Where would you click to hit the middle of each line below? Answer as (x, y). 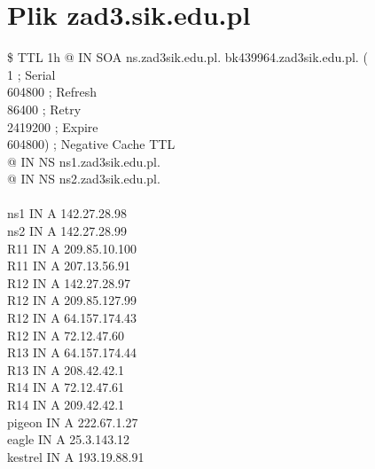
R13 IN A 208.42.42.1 (66, 369)
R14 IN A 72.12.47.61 (66, 387)
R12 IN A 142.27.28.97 (69, 282)
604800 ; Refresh (52, 92)
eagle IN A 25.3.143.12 (69, 439)
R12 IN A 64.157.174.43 (72, 318)
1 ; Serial (31, 74)
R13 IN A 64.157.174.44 (72, 352)
